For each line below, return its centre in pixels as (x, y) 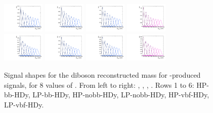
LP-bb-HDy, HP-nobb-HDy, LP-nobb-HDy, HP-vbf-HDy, (121, 95)
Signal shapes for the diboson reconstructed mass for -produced (102, 75)
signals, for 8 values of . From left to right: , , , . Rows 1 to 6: (99, 84)
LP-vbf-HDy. (24, 104)
